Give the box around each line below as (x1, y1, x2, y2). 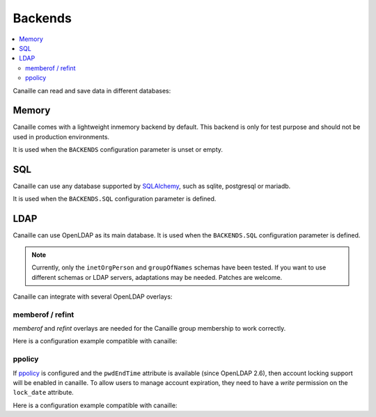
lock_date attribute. (13, 388, 75, 397)
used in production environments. (13, 132, 110, 141)
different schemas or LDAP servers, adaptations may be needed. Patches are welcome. (31, 273, 283, 281)
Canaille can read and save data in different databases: (13, 86, 171, 95)
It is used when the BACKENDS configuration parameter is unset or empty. (13, 145, 223, 154)
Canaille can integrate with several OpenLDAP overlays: (13, 292, 173, 301)
